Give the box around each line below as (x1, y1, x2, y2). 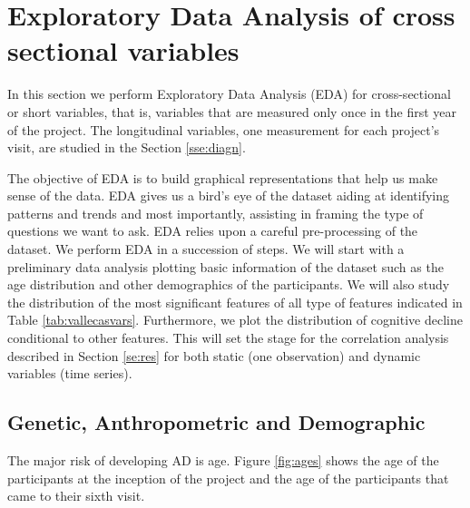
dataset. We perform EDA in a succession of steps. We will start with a (7, 239, 405, 259)
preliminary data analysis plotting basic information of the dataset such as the (7, 257, 444, 276)
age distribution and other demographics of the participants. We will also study (7, 275, 450, 294)
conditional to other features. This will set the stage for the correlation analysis (7, 328, 449, 347)
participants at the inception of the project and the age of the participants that (7, 468, 449, 487)
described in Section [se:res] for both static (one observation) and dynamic (7, 346, 421, 365)
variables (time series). (7, 364, 132, 383)
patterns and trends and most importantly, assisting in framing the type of (7, 203, 424, 222)
